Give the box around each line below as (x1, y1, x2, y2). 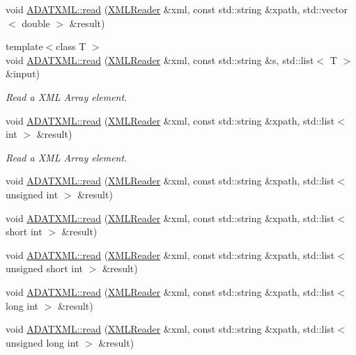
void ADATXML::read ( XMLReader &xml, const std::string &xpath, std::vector (6, 2, 348, 16)
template (6, 39, 43, 54)
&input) (6, 66, 40, 81)
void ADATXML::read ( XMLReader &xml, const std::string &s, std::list (6, 52, 314, 67)
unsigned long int (6, 335, 79, 349)
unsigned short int (6, 261, 84, 276)
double (22, 15, 50, 30)
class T (56, 39, 86, 54)
